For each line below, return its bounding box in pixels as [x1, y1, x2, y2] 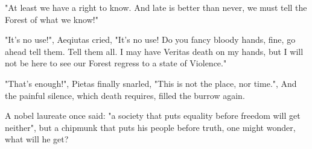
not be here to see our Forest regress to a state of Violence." [5, 57, 227, 69]
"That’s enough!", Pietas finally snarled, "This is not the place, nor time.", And [5, 77, 297, 89]
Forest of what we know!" [5, 13, 98, 25]
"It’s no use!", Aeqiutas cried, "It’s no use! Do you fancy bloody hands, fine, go [5, 33, 296, 46]
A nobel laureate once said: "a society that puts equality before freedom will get [5, 109, 301, 122]
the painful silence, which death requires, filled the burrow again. [5, 89, 245, 101]
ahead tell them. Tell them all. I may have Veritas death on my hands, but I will [5, 45, 304, 57]
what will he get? [5, 133, 69, 145]
